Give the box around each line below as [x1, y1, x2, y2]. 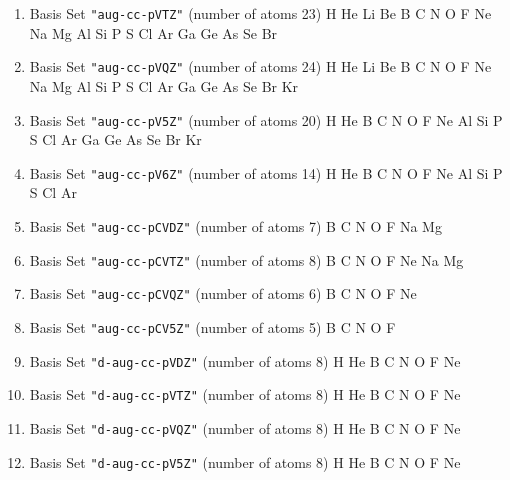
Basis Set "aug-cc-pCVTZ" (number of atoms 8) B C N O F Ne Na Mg [29, 249, 464, 270]
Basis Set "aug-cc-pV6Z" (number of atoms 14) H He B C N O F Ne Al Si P [29, 162, 503, 183]
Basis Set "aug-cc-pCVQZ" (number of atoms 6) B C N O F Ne [29, 283, 417, 304]
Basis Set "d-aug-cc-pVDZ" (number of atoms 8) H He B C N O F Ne [29, 350, 461, 371]
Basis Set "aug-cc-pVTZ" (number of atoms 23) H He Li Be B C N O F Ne [29, 3, 492, 23]
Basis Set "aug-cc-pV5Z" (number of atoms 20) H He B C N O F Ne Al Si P [29, 109, 503, 130]
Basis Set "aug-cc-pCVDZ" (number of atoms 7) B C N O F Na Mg [29, 216, 442, 236]
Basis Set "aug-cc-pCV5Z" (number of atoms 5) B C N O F [29, 316, 396, 337]
